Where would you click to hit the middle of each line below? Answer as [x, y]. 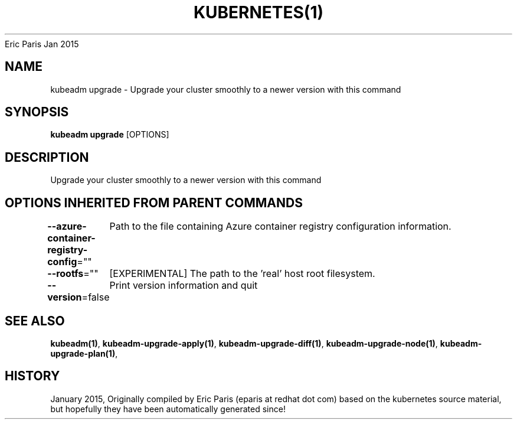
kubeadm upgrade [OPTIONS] [110, 135]
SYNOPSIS [37, 112]
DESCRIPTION [47, 157]
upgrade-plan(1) [83, 353]
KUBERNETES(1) [258, 12]
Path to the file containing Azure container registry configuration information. [280, 226]
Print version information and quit [184, 286]
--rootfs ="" [73, 274]
